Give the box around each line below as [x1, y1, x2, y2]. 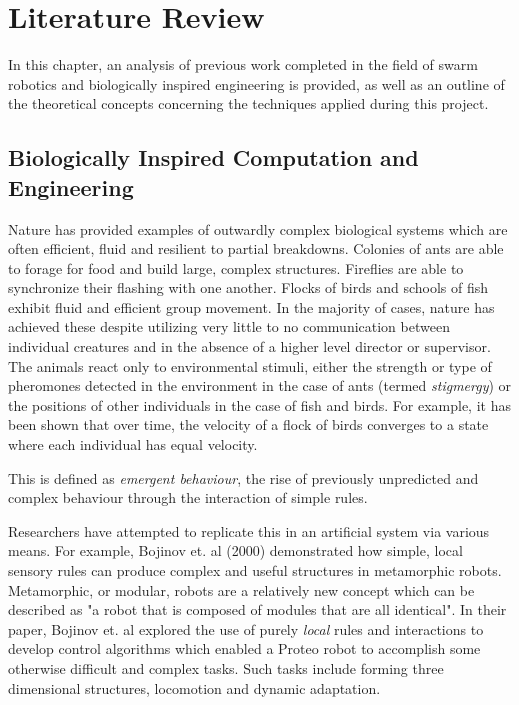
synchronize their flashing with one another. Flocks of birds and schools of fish [8, 277, 489, 298]
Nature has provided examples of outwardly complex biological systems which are [8, 218, 508, 239]
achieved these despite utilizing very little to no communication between [8, 316, 450, 337]
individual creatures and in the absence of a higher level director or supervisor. [8, 336, 491, 357]
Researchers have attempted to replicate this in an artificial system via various [8, 520, 490, 541]
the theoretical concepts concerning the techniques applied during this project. [8, 93, 489, 114]
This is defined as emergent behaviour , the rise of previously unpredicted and [8, 467, 479, 488]
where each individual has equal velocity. [8, 434, 258, 455]
